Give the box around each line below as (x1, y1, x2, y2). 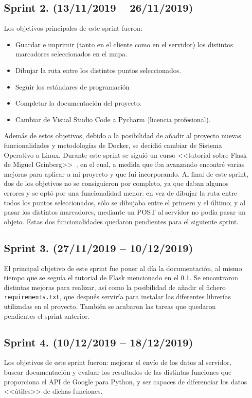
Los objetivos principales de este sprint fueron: (4, 23, 143, 33)
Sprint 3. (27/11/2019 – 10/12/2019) (4, 240, 193, 255)
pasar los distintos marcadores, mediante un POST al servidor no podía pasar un (4, 207, 246, 217)
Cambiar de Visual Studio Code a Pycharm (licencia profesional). (15, 114, 211, 124)
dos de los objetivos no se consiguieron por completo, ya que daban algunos (4, 178, 229, 188)
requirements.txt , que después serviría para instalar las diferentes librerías (4, 291, 231, 302)
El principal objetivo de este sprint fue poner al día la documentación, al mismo (4, 263, 242, 273)
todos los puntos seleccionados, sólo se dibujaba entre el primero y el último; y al (4, 197, 246, 207)
